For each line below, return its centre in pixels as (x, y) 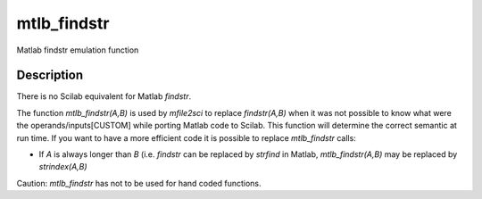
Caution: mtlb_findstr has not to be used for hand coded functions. (139, 183)
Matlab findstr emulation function (78, 50)
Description (50, 75)
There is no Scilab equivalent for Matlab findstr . (104, 96)
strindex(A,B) (63, 167)
